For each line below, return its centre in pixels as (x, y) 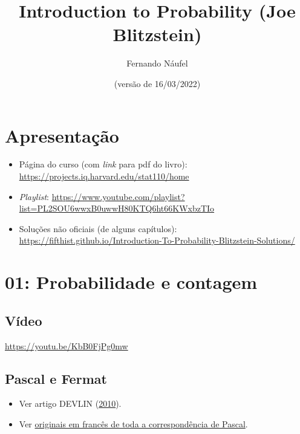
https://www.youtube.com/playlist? (118, 196)
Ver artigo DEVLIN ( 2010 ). (70, 403)
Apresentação (62, 135)
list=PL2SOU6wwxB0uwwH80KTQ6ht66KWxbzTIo (117, 208)
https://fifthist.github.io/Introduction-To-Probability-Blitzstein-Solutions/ (157, 240)
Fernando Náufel (157, 63)
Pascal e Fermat (56, 378)
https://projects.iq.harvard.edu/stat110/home (104, 176)
